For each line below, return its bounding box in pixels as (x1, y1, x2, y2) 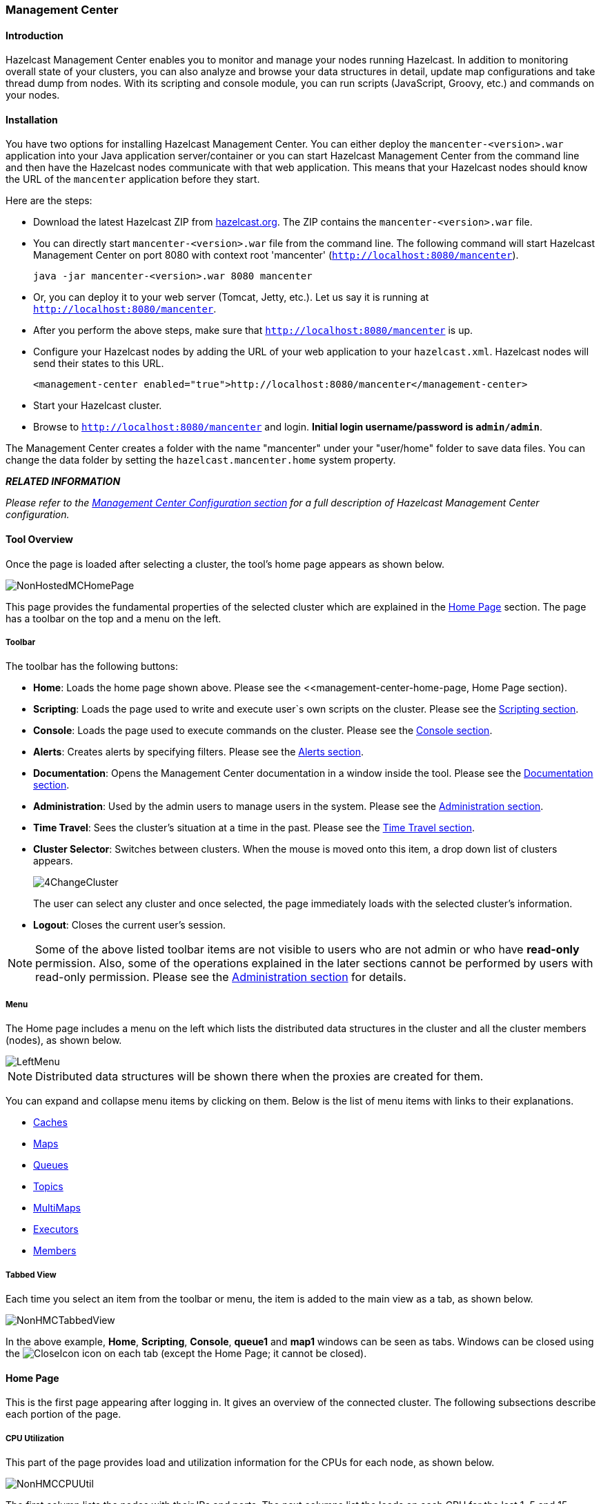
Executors (33, 1223, 79, 1236)
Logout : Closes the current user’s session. (33, 919, 226, 931)
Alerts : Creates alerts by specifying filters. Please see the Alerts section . (33, 746, 364, 758)
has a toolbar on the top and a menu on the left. (6, 612, 221, 624)
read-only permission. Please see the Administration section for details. (35, 970, 406, 984)
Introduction (6, 29, 63, 41)
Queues (33, 1159, 68, 1171)
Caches (33, 1116, 68, 1129)
